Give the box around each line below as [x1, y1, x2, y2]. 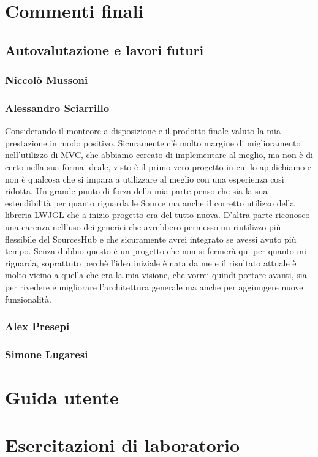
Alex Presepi [5, 319, 70, 334]
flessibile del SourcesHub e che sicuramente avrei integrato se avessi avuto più [5, 232, 297, 245]
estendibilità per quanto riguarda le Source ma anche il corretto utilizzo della [5, 196, 295, 209]
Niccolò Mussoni [5, 72, 88, 88]
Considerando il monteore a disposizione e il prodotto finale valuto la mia [5, 124, 281, 137]
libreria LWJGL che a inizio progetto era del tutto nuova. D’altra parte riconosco [5, 208, 310, 221]
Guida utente [5, 385, 119, 409]
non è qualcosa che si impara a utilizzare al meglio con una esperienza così [5, 172, 284, 185]
